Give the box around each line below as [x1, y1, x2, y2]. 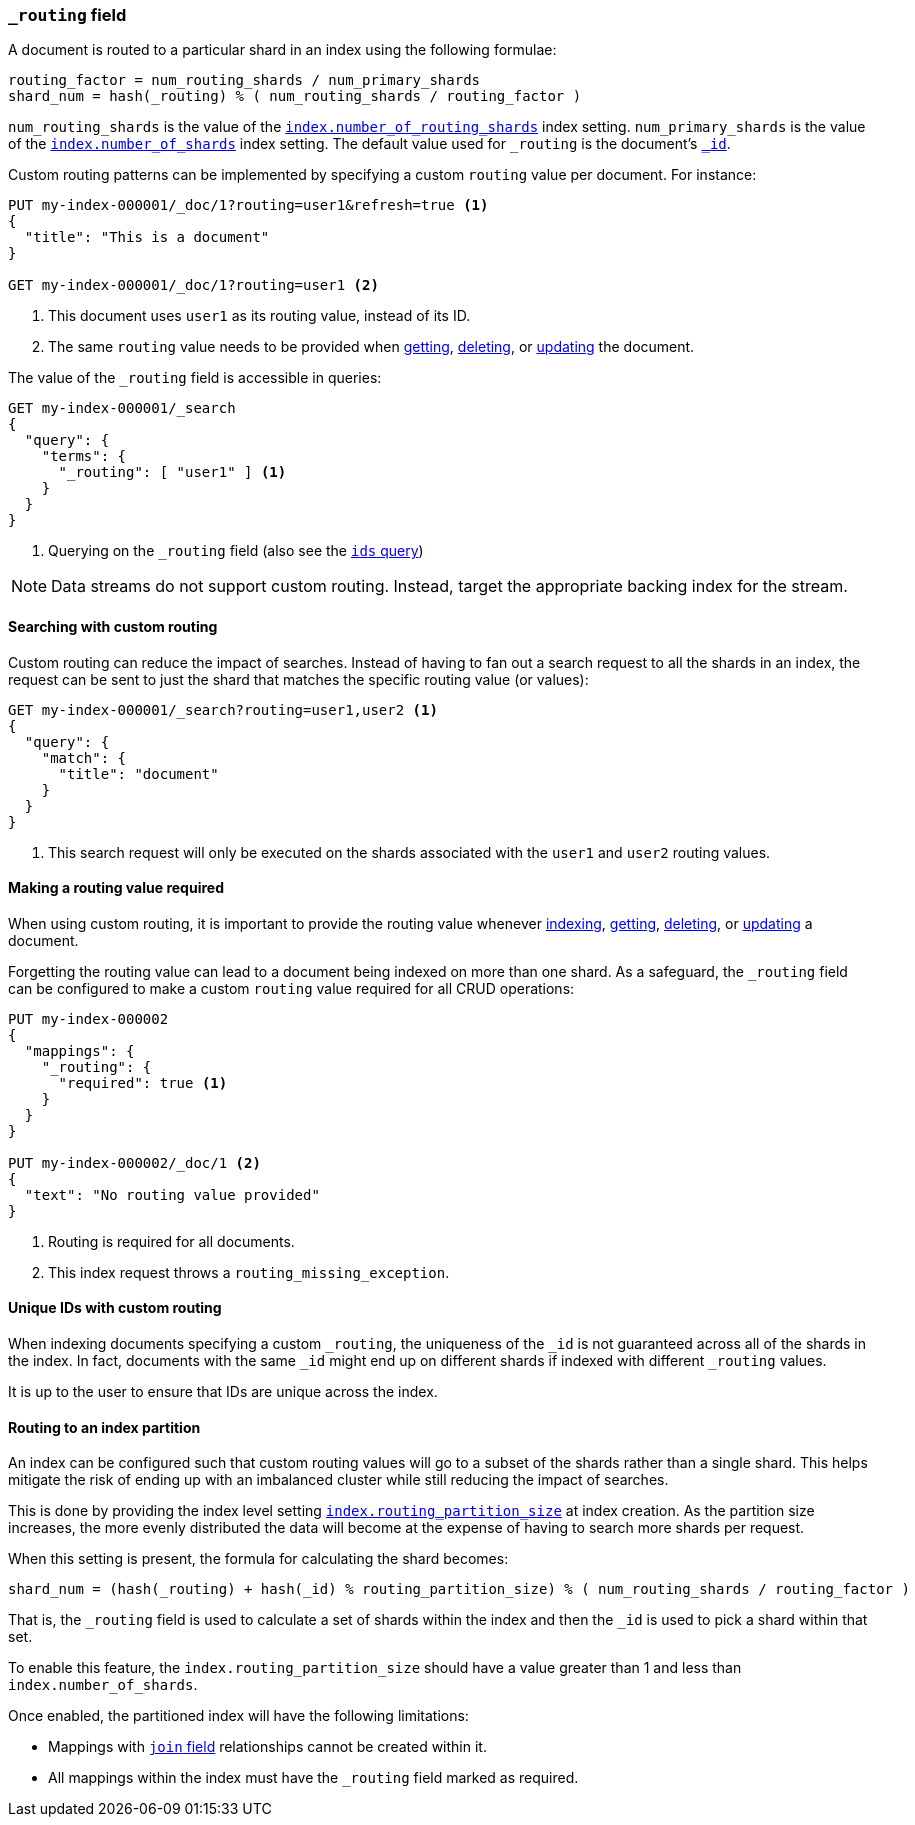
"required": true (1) [58, 1074, 228, 1091]
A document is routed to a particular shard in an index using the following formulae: [8, 41, 557, 59]
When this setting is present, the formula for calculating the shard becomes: [8, 1550, 509, 1568]
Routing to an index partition [8, 1418, 201, 1436]
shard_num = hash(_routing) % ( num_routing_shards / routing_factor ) [8, 88, 582, 105]
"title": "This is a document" [24, 229, 270, 246]
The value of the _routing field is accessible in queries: [8, 369, 382, 387]
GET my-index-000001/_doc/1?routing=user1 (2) [8, 277, 379, 294]
